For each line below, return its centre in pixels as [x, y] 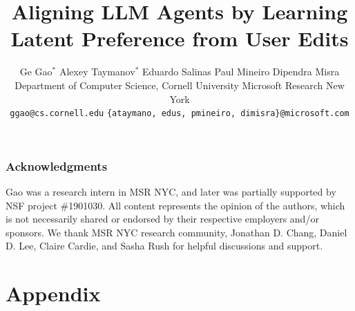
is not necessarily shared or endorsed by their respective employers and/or [162, 219]
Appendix [53, 293]
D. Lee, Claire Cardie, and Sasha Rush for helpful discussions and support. [164, 246]
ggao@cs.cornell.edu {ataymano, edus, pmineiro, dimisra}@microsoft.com [180, 114]
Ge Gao [36, 72]
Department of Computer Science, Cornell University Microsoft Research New [180, 85]
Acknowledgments [57, 166]
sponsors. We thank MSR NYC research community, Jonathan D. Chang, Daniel [176, 232]
